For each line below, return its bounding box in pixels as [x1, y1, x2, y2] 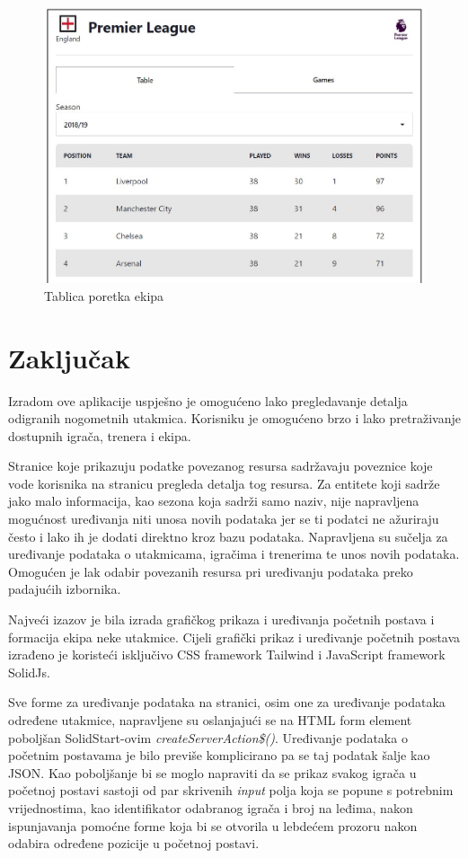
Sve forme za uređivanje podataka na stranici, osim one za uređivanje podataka [8, 693, 446, 712]
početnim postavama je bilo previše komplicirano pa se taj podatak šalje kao [8, 746, 430, 765]
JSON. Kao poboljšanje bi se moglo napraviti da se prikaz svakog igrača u [8, 763, 417, 782]
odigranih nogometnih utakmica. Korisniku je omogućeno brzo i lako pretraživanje [8, 409, 461, 428]
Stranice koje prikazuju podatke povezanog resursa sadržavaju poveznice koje [8, 456, 433, 475]
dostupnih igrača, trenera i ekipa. [8, 426, 191, 445]
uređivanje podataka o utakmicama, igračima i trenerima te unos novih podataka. [8, 544, 460, 563]
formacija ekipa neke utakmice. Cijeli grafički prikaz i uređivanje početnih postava [8, 627, 461, 646]
